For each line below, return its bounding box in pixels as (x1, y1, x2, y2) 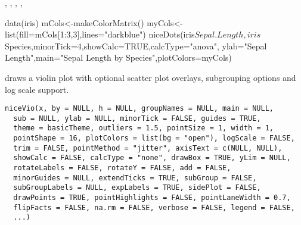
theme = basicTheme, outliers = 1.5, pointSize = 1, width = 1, (13, 124, 274, 133)
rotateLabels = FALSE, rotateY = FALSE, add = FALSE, (13, 164, 231, 173)
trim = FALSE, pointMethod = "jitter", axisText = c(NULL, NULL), (13, 143, 283, 152)
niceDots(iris (148, 28, 195, 40)
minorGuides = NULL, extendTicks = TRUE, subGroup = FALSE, (13, 173, 257, 182)
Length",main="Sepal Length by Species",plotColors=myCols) (5, 51, 232, 64)
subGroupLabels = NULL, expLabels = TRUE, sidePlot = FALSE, (13, 183, 261, 192)
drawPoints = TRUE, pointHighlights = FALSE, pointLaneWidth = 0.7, (13, 193, 291, 202)
